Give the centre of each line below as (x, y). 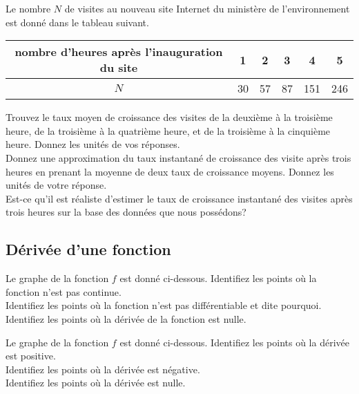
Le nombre (28, 8)
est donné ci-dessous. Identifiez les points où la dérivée (234, 342)
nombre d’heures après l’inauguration (119, 52)
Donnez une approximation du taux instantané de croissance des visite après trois (178, 157)
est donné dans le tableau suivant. (77, 22)
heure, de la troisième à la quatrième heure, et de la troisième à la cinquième (168, 130)
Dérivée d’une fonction (88, 249)
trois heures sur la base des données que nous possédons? (126, 212)
